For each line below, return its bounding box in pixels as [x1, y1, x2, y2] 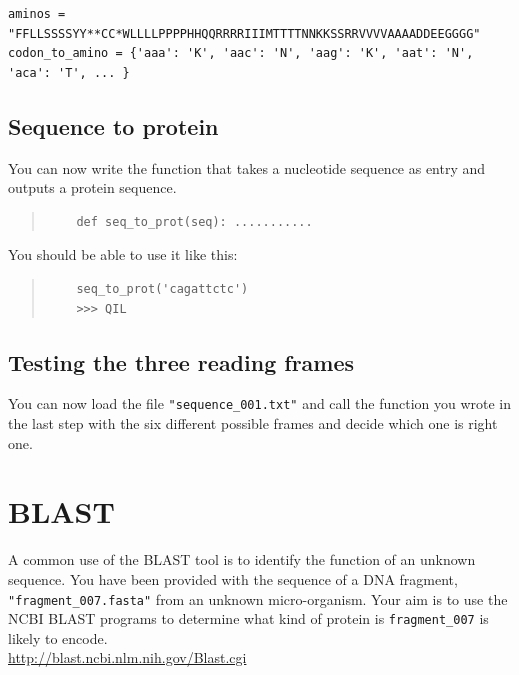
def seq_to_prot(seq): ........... [76, 214, 313, 229]
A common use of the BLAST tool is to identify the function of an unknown [8, 549, 476, 570]
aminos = [8, 7, 66, 21]
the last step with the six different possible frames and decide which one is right [8, 413, 498, 433]
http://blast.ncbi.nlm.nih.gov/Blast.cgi [8, 647, 247, 668]
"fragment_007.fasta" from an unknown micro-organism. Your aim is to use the [8, 588, 508, 609]
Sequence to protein [8, 110, 219, 141]
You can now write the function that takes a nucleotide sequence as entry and [8, 157, 486, 178]
